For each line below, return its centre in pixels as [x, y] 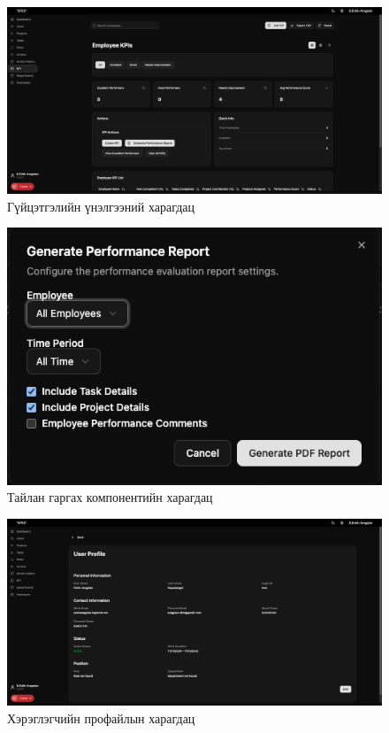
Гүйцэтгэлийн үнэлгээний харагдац [101, 206]
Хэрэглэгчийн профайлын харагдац [101, 718]
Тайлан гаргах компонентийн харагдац [110, 497]
